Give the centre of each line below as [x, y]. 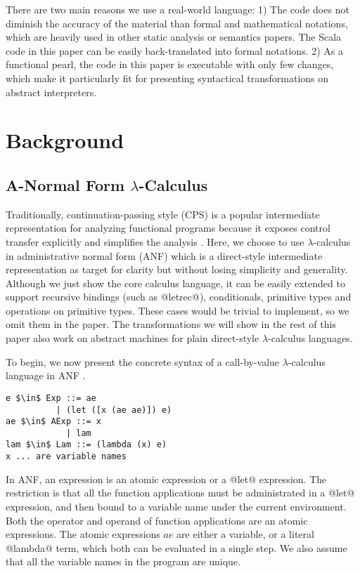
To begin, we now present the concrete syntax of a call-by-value [143, 361]
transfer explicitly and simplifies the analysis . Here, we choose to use [155, 241]
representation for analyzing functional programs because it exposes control [168, 228]
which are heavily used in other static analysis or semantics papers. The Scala [174, 37]
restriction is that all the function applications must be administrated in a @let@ [180, 493]
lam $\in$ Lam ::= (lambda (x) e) [86, 445]
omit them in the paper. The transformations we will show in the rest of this [171, 324]
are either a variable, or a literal [245, 534]
